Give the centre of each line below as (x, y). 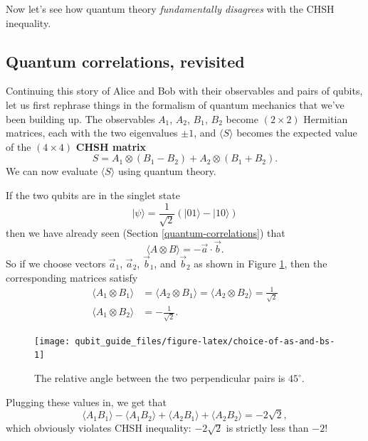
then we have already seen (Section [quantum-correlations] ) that (146, 233)
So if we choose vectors (56, 264)
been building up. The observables (80, 118)
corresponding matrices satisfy (72, 277)
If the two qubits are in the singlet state (93, 195)
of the (19, 146)
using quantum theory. (167, 171)
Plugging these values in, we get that (86, 402)
